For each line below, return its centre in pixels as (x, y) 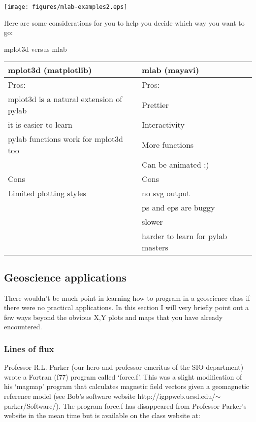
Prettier (155, 105)
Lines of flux (29, 348)
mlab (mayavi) (171, 70)
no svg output (166, 193)
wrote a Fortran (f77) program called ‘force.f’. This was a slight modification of (123, 376)
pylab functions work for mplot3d (66, 139)
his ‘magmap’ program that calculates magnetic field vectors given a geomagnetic (127, 386)
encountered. (23, 327)
